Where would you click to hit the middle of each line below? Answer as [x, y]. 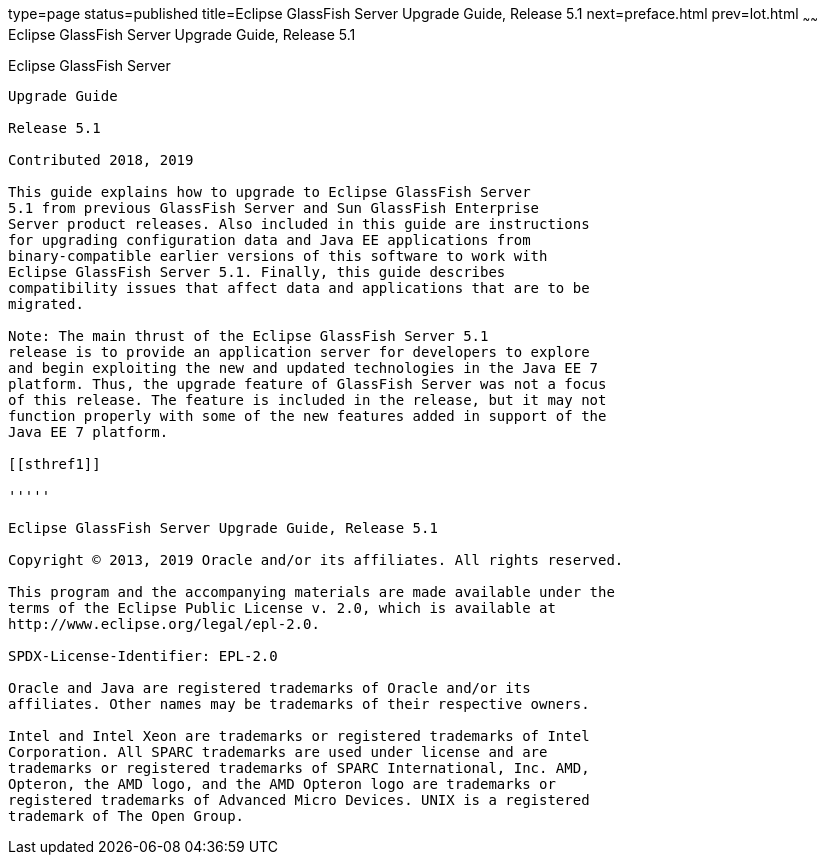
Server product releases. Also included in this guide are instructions [299, 223]
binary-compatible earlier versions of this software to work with [278, 255]
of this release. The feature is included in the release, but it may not [307, 399]
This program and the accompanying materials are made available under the [311, 591]
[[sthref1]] [54, 463]
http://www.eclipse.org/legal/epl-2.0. [164, 623]
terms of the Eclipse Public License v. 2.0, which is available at [282, 607]
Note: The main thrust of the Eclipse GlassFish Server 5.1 [248, 335]
